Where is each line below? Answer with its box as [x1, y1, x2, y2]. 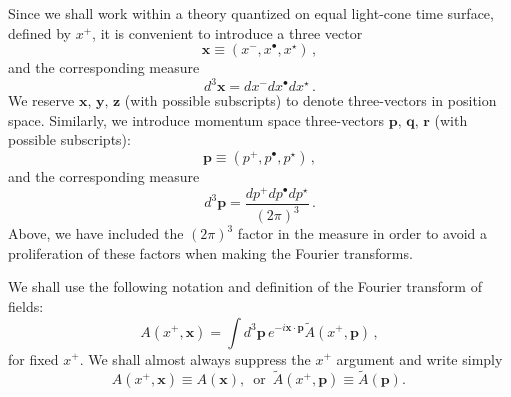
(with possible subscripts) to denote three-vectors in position [124, 90, 497, 111]
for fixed [8, 348, 59, 369]
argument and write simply [336, 348, 503, 369]
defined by [8, 22, 72, 43]
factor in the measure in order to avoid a [237, 223, 487, 244]
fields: [8, 295, 44, 316]
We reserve [8, 90, 75, 111]
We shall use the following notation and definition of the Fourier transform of [8, 276, 482, 297]
